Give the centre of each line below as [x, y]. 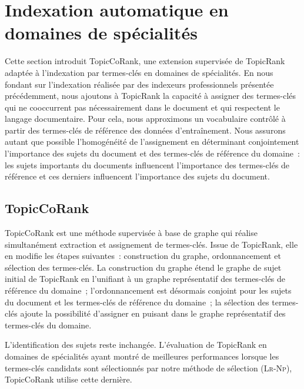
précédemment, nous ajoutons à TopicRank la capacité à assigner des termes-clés [151, 96]
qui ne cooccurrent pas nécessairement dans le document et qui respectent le [142, 107]
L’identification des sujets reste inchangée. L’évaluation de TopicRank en [136, 345]
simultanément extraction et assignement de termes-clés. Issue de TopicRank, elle [151, 244]
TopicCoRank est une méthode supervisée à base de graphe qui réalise [131, 233]
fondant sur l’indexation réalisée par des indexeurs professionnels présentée [139, 84]
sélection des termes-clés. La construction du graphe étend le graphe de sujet [143, 267]
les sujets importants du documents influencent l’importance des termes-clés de [147, 164]
